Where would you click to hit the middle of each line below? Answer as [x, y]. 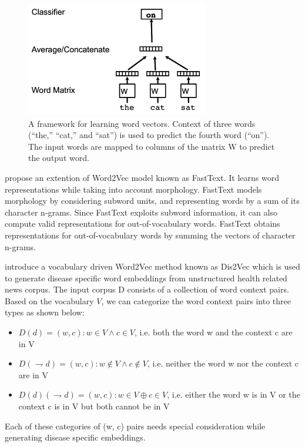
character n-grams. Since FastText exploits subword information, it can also [141, 212]
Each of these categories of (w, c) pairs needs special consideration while [135, 426]
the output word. [59, 158]
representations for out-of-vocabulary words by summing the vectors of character [150, 235]
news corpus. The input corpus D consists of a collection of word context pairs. [147, 289]
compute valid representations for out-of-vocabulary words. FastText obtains [143, 223]
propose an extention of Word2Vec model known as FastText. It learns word [142, 177]
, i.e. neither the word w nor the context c [223, 363]
